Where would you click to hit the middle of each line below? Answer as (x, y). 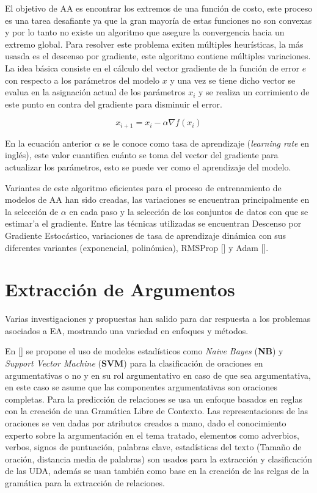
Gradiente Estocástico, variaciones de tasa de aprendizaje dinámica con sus (146, 235)
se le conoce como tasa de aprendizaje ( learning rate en (206, 143)
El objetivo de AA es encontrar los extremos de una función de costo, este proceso (159, 8)
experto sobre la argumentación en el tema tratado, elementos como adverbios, (152, 435)
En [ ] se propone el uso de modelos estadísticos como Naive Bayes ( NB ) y (144, 351)
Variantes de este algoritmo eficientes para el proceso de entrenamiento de (143, 187)
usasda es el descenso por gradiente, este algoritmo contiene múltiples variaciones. (158, 56)
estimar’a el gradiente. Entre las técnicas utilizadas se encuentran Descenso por (153, 223)
